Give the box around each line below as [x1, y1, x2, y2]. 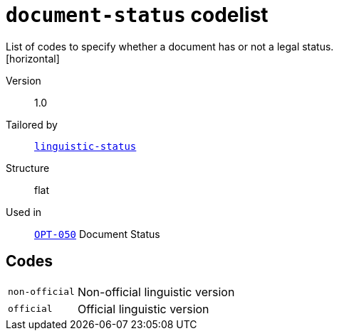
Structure [6, 161, 50, 174]
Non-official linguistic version [77, 284, 235, 299]
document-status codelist [6, 3, 268, 27]
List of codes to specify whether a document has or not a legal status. [6, 40, 334, 53]
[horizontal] [6, 52, 60, 65]
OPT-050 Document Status [34, 227, 160, 240]
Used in [6, 205, 42, 218]
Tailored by [6, 118, 58, 131]
